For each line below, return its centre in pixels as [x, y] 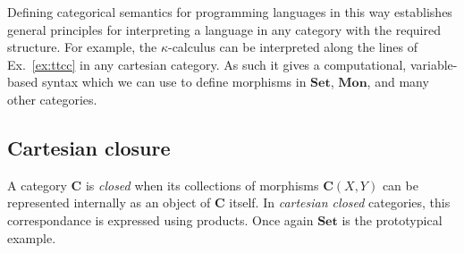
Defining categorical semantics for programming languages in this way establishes [230, 12]
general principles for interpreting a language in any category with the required [224, 29]
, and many [398, 82]
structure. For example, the [82, 47]
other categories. [52, 99]
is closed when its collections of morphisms [202, 185]
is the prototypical [392, 219]
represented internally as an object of [109, 202]
